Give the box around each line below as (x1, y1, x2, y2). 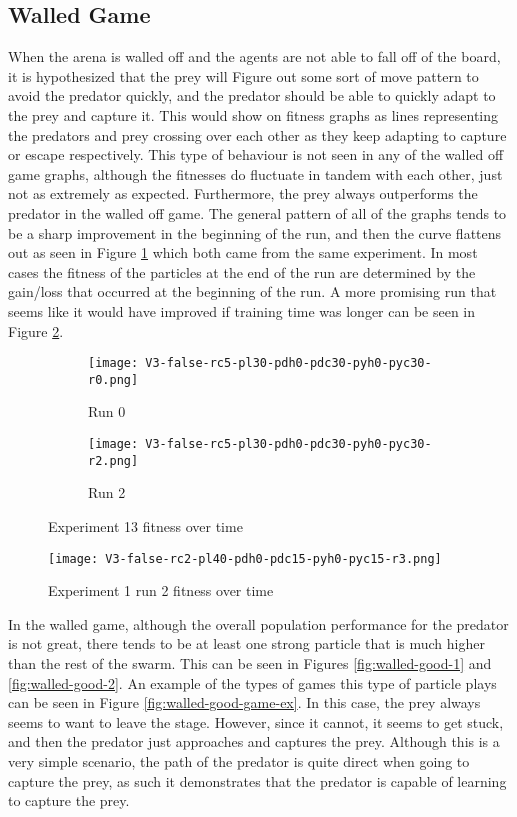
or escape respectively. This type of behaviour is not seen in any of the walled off (8, 144, 504, 165)
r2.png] (88, 453, 139, 468)
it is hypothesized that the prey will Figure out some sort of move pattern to (8, 65, 479, 86)
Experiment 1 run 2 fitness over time (48, 580, 274, 601)
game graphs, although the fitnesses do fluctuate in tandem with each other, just (8, 163, 503, 184)
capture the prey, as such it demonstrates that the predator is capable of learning (8, 770, 507, 791)
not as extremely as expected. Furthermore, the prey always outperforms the (8, 183, 478, 204)
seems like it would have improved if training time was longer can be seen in (8, 300, 476, 321)
